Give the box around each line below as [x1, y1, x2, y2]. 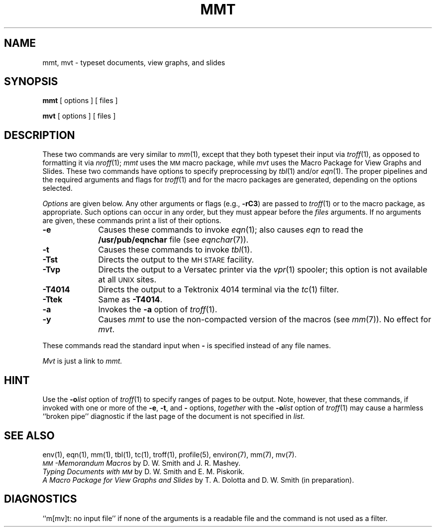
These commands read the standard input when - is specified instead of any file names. [42, 341, 331, 350]
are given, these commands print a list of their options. [42, 216, 221, 225]
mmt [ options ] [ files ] [42, 96, 118, 105]
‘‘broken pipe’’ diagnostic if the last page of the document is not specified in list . [42, 412, 305, 421]
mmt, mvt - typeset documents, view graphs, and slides [42, 58, 225, 67]
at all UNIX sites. [98, 274, 157, 285]
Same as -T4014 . [98, 294, 163, 305]
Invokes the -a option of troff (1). [98, 304, 218, 315]
